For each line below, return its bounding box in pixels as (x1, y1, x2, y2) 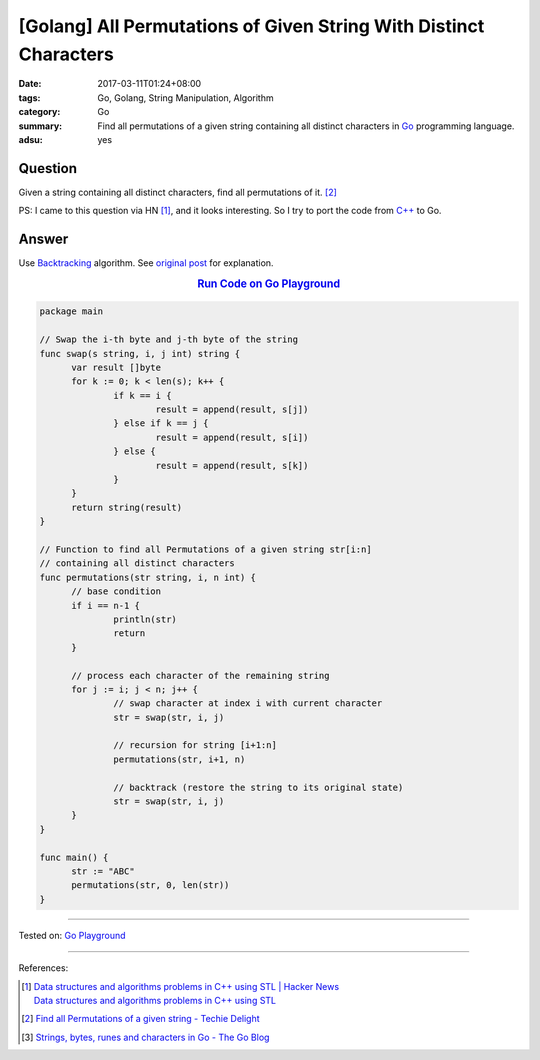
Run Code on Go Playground (196, 276, 341, 290)
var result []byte (71, 361, 162, 373)
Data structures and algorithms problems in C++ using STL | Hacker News (33, 980, 340, 992)
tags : (18, 91, 41, 104)
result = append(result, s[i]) (155, 431, 309, 443)
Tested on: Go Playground (18, 929, 126, 941)
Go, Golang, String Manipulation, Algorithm (97, 91, 274, 104)
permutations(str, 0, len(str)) (71, 880, 230, 891)
